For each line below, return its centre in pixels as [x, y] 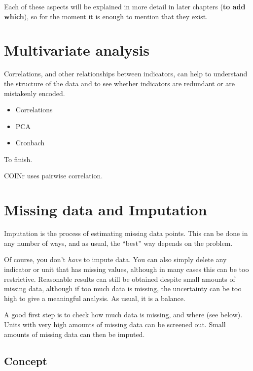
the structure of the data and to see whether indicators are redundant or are [119, 83]
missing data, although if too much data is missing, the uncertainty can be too [123, 288]
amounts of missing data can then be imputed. [74, 334]
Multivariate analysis [77, 50]
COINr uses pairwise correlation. [54, 176]
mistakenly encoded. [35, 93]
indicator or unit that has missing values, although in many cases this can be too [126, 269]
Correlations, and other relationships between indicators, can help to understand [126, 74]
